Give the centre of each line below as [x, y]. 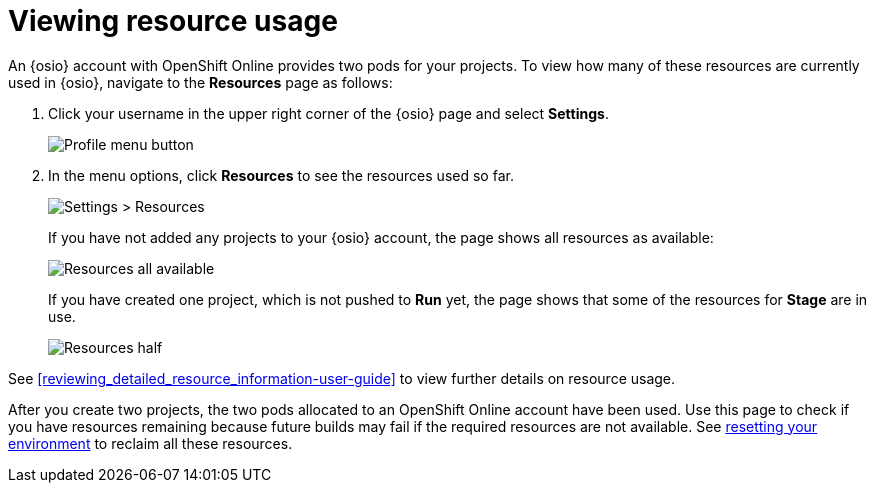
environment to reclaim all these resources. [150, 443]
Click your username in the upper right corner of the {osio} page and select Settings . [328, 113]
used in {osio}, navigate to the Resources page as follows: [200, 82]
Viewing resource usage [173, 21]
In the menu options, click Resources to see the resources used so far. [281, 175]
